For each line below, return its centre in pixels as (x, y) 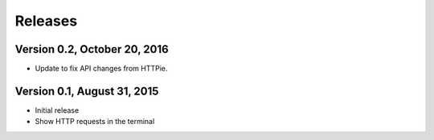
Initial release (57, 110)
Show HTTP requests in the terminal (95, 122)
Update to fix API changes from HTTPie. (101, 69)
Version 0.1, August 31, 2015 (87, 91)
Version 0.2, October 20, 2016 (92, 49)
